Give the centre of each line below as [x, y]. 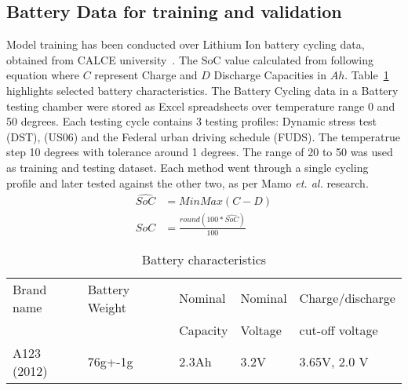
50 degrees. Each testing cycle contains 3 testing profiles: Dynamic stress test [192, 121]
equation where [43, 75]
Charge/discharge [347, 298]
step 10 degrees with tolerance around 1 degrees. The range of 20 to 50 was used [200, 152]
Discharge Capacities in [270, 75]
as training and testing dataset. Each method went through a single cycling [188, 167]
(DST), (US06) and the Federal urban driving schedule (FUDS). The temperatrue [203, 136]
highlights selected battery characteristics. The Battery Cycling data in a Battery [202, 90]
